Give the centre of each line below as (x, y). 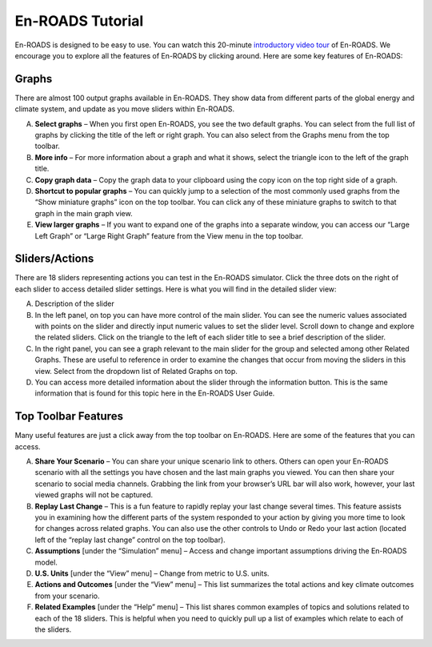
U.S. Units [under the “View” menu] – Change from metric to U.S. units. (152, 573)
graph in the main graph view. (84, 213)
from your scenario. (67, 596)
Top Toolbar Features (69, 416)
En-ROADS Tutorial (79, 21)
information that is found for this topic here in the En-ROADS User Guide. (155, 393)
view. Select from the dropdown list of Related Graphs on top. (136, 371)
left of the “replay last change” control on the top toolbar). (130, 540)
